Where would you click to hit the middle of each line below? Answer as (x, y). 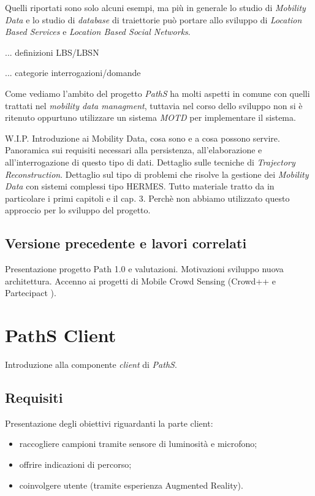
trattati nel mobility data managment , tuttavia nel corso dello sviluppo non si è (154, 105)
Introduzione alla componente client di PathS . (91, 364)
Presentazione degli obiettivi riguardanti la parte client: (109, 423)
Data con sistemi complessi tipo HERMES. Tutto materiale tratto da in (140, 186)
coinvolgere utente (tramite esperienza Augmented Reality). (131, 485)
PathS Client (61, 335)
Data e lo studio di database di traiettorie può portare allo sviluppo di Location (154, 19)
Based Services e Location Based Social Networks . (98, 32)
